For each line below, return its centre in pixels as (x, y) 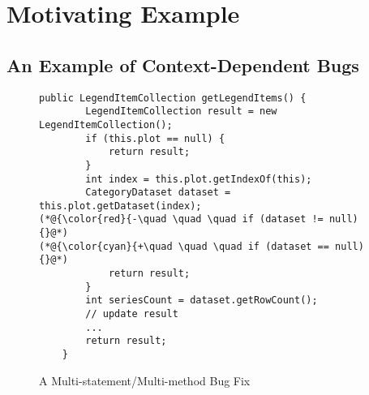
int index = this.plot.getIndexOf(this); (199, 179)
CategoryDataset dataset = (158, 193)
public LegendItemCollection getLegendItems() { (173, 98)
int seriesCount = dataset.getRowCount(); (202, 301)
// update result (132, 314)
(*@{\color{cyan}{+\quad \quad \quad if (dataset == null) (202, 246)
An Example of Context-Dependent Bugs (183, 64)
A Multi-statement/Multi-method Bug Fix (145, 380)
